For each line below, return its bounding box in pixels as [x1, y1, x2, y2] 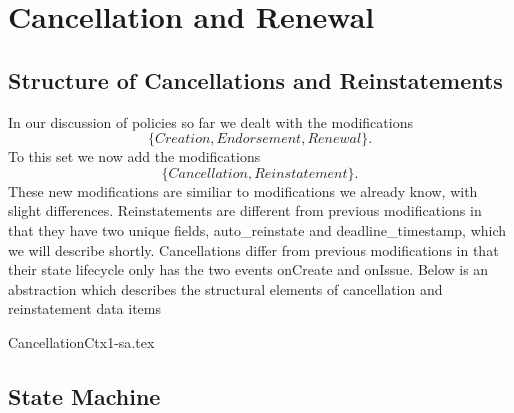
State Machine [8, 380, 161, 411]
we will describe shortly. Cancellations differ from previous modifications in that [8, 239, 499, 260]
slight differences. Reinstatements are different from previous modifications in [8, 200, 482, 221]
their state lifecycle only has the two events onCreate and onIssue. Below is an [8, 259, 489, 280]
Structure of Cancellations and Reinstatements [8, 64, 503, 95]
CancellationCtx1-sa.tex [8, 331, 155, 352]
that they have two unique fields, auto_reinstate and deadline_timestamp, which [8, 219, 507, 240]
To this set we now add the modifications [8, 146, 261, 167]
